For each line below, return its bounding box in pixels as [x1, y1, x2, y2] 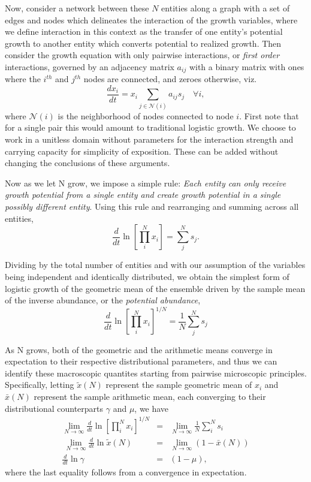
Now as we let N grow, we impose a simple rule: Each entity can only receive [5, 176, 286, 189]
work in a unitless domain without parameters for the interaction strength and [5, 133, 294, 145]
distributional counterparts [5, 402, 104, 414]
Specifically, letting [5, 378, 74, 391]
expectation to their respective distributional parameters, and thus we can [5, 355, 277, 367]
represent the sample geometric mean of [105, 378, 252, 391]
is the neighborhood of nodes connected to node [58, 109, 234, 122]
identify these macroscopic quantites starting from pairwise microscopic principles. [5, 366, 307, 379]
